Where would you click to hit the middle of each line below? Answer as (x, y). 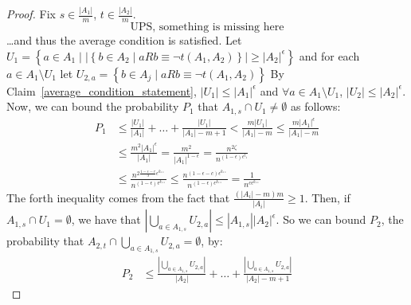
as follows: (315, 106)
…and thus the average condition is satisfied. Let (124, 40)
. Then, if (327, 197)
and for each (329, 55)
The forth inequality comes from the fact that (118, 197)
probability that (45, 241)
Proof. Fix (31, 14)
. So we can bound (321, 219)
